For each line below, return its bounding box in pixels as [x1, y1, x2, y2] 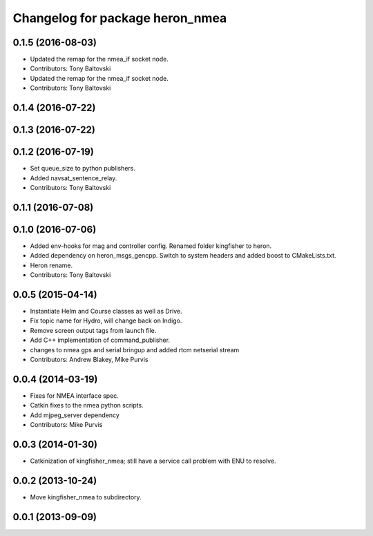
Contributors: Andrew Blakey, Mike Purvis [30, 355, 149, 363]
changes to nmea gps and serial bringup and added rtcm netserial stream [30, 345, 240, 354]
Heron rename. [30, 261, 73, 269]
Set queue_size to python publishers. [30, 164, 136, 173]
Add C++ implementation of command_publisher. [30, 336, 171, 345]
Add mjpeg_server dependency [30, 411, 120, 419]
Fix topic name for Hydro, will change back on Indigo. [30, 316, 182, 325]
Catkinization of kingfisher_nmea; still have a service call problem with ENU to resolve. [30, 457, 276, 465]
